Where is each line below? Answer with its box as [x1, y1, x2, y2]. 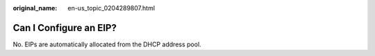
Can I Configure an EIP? [12, 21, 117, 34]
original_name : [12, 4, 58, 12]
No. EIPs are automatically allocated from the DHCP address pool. [12, 40, 201, 48]
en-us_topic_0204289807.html [67, 4, 156, 12]
